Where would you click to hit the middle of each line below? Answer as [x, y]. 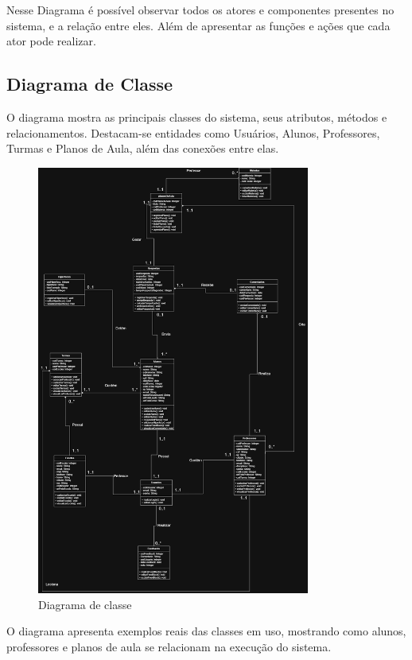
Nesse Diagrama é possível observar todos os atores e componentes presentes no [200, 10]
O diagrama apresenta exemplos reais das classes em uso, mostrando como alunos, [206, 631]
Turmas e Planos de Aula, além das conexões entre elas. [143, 148]
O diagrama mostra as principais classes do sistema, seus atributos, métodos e [197, 116]
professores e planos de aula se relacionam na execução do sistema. [169, 646]
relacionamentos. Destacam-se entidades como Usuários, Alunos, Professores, [193, 132]
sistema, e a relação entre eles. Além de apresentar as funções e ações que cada [198, 25]
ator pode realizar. [51, 41]
